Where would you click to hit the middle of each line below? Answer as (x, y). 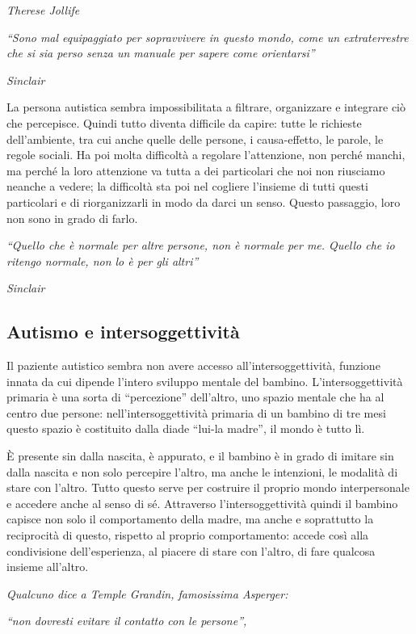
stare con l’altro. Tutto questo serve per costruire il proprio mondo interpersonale (208, 487)
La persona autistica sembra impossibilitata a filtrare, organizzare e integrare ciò (206, 107)
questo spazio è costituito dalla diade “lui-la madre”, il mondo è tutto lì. (186, 428)
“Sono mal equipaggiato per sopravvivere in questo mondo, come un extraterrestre (208, 37)
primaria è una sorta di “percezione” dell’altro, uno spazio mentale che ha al (195, 397)
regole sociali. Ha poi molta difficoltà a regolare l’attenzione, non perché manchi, (206, 155)
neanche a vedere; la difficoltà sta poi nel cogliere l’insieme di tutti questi (187, 186)
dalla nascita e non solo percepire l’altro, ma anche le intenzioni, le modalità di (202, 471)
